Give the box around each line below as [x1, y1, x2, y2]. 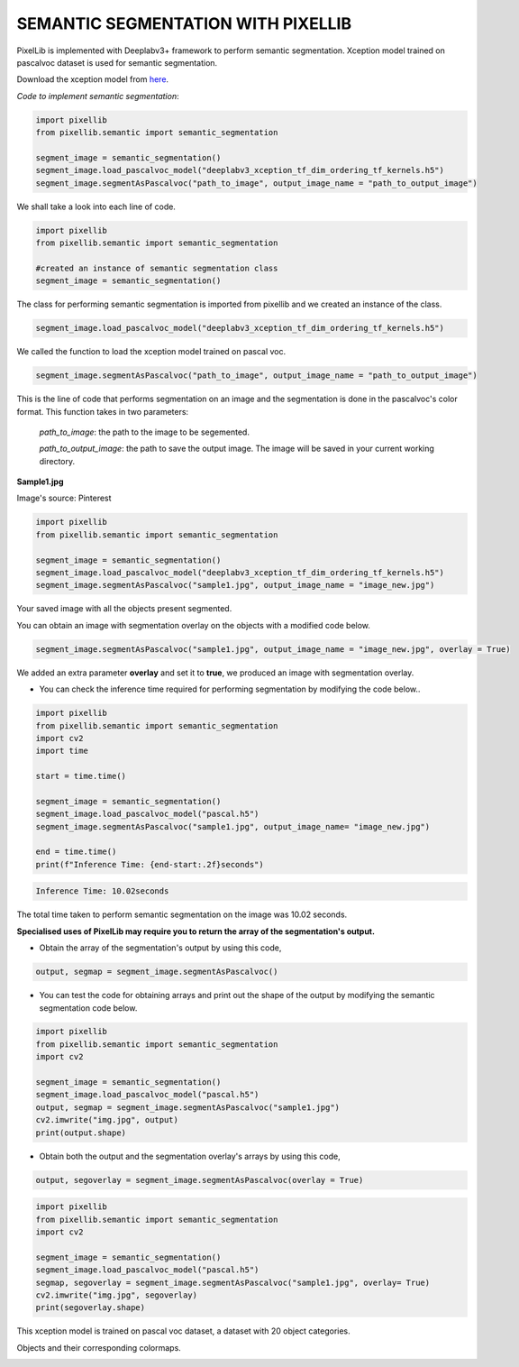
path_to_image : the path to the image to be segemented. [39, 427, 250, 437]
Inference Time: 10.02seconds [35, 886, 169, 896]
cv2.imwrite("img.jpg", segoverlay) [35, 1289, 198, 1300]
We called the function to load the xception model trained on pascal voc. [16, 346, 287, 357]
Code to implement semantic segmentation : [16, 90, 179, 101]
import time [35, 746, 89, 757]
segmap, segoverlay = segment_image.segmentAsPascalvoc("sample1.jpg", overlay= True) [35, 1277, 431, 1288]
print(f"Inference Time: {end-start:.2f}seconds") [35, 859, 265, 869]
